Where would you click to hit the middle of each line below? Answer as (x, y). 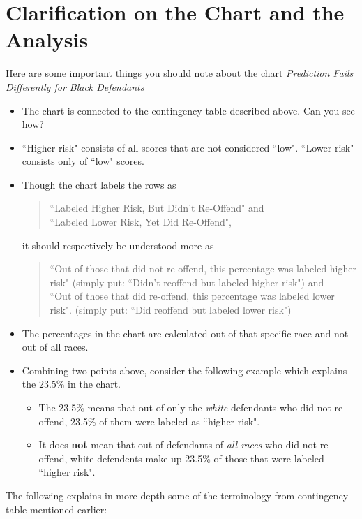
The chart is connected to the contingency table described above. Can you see (188, 110)
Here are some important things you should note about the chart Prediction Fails (180, 73)
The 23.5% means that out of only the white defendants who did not (185, 407)
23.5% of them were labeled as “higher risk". (165, 421)
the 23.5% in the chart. (71, 384)
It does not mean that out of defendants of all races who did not (178, 445)
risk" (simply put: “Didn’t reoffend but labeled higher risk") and (187, 282)
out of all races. (55, 347)
